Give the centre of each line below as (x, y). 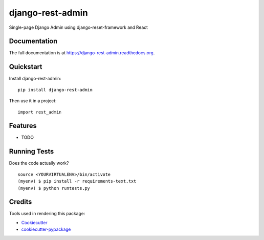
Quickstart (26, 67)
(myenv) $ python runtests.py (54, 188)
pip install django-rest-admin (55, 90)
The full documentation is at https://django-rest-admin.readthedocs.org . (82, 53)
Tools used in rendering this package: (47, 214)
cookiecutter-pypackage (46, 229)
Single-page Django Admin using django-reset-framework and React (78, 27)
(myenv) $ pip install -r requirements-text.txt (77, 181)
